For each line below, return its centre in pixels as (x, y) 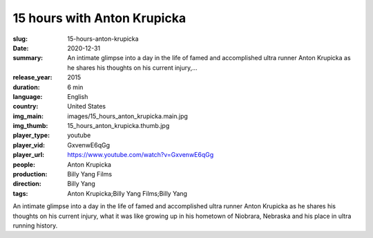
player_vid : (29, 145)
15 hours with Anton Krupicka (99, 18)
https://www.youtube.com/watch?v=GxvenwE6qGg (141, 155)
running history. (35, 226)
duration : (27, 87)
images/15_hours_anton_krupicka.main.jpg (127, 116)
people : (24, 164)
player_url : (29, 155)
